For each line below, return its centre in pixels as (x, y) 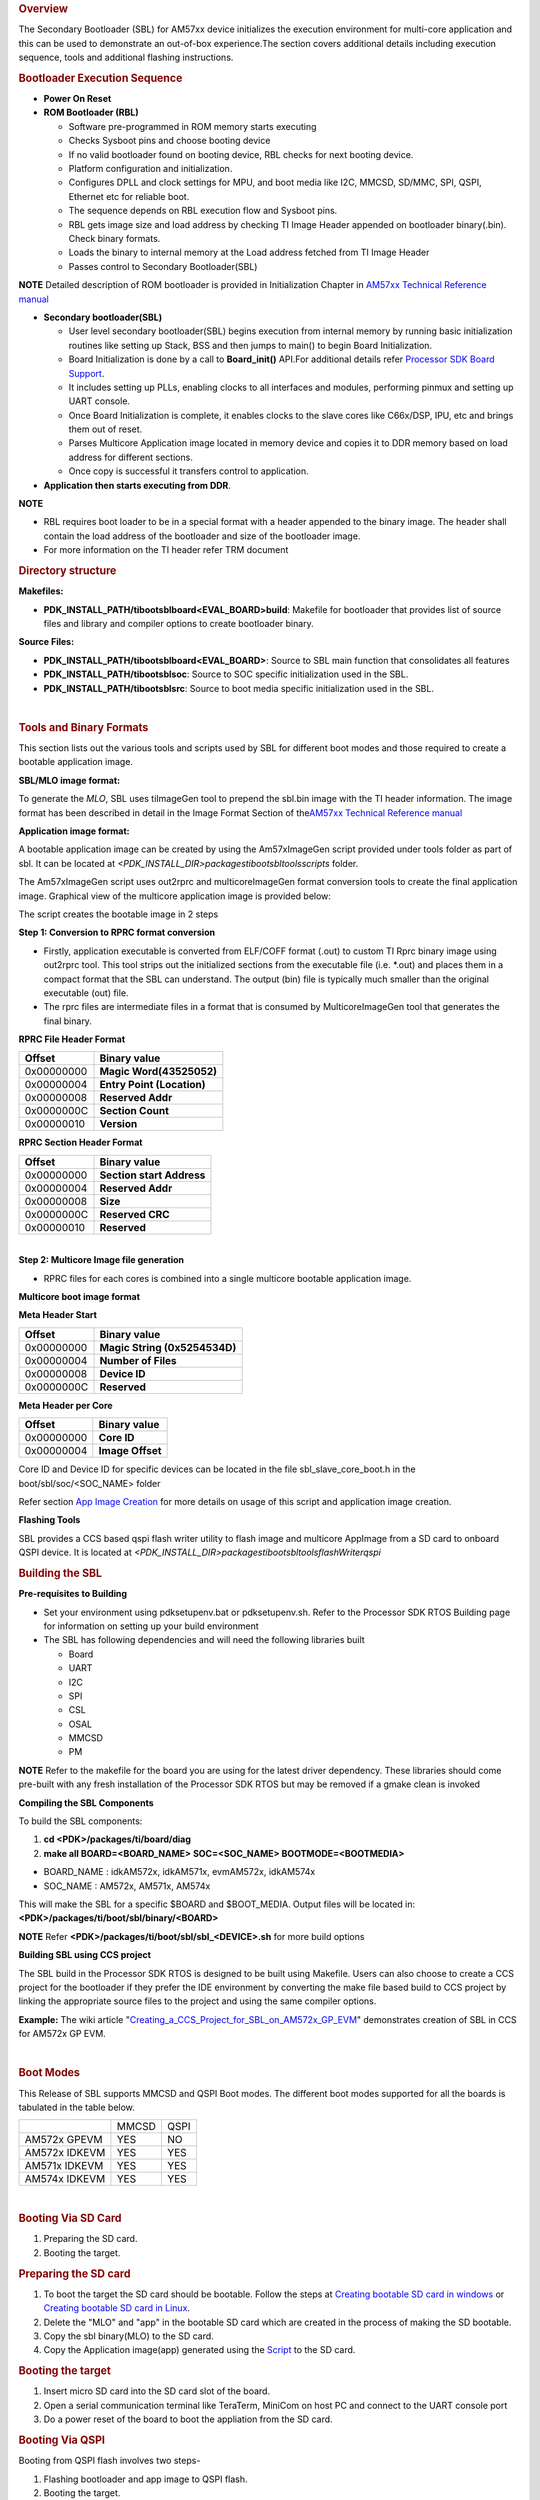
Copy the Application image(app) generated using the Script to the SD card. (199, 2350)
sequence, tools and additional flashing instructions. (126, 57)
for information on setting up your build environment (151, 1626)
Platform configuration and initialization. (150, 169)
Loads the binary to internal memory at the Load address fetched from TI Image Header (249, 252)
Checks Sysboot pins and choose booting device (169, 141)
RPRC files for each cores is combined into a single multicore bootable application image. (227, 1278)
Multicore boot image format (79, 1297)
